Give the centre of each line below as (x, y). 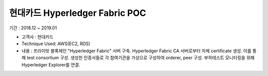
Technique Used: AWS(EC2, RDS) (56, 44)
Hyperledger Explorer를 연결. (51, 65)
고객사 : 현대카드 (38, 37)
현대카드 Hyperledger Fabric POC (78, 13)
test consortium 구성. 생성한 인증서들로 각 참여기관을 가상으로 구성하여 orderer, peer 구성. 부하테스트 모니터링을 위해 (141, 58)
